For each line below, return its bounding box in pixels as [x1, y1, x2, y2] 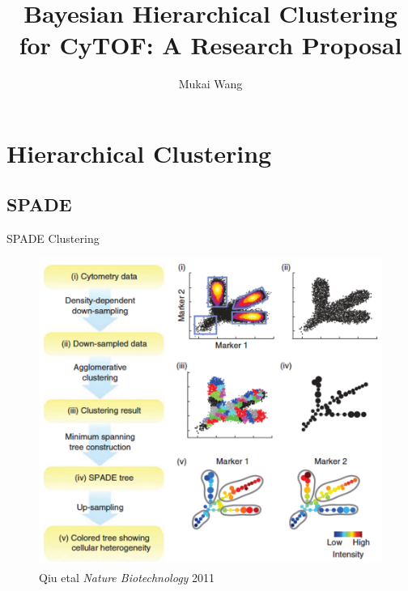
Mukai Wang [178, 75, 243, 92]
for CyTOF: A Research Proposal [19, 28, 402, 62]
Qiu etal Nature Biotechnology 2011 [39, 568, 215, 585]
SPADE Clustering [6, 230, 100, 247]
